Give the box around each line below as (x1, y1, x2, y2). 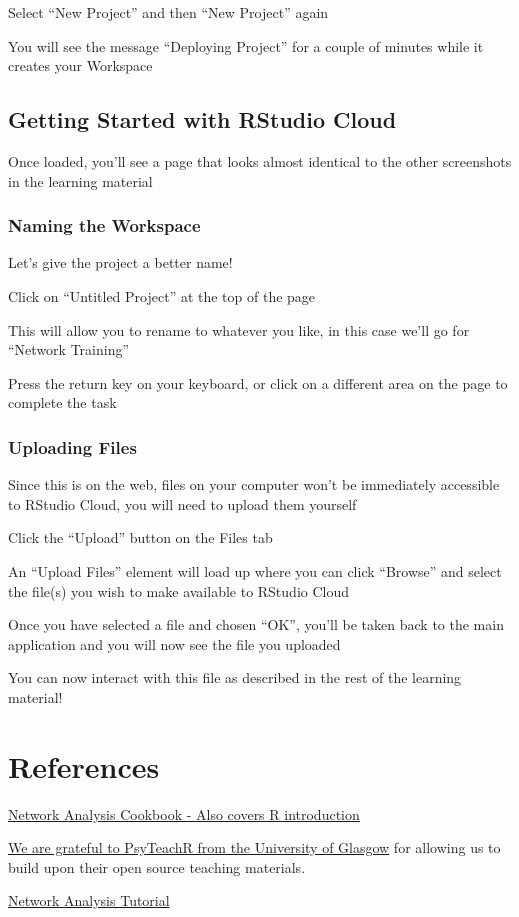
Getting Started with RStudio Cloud (8, 104, 397, 135)
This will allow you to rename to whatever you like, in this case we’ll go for (8, 319, 470, 340)
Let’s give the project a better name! (8, 252, 233, 273)
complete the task (8, 392, 117, 413)
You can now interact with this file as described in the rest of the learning (8, 667, 462, 688)
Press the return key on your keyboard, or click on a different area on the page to (8, 372, 508, 393)
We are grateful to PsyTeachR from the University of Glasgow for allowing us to (8, 837, 501, 858)
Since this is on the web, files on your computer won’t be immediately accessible (8, 474, 500, 495)
